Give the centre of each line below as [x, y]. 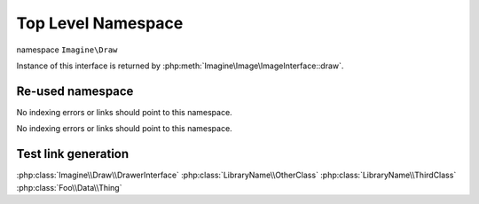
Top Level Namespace [100, 23]
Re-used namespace [75, 91]
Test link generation [73, 154]
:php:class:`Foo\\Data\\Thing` [69, 187]
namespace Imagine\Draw [67, 50]
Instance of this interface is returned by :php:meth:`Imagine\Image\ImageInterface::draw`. [180, 66]
